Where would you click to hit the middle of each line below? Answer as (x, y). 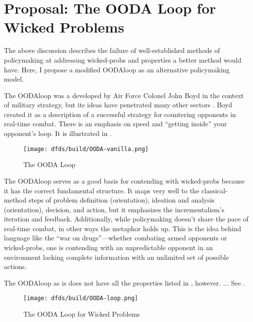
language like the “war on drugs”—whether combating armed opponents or (116, 238)
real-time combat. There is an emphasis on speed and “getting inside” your (116, 124)
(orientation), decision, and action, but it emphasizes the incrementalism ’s (114, 209)
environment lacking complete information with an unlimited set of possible (117, 257)
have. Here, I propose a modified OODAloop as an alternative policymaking (117, 69)
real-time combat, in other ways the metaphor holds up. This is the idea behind (123, 228)
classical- (214, 190)
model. (14, 79)
